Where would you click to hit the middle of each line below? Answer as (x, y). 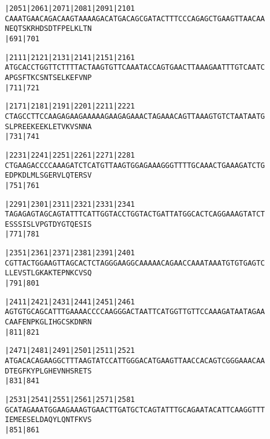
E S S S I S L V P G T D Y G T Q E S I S (48, 224)
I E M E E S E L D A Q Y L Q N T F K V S (48, 420)
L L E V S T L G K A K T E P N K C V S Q (48, 273)
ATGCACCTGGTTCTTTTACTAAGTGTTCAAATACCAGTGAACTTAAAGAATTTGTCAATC (135, 68)
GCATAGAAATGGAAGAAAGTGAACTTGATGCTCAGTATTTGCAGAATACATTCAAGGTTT (135, 410)
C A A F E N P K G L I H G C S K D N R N (48, 322)
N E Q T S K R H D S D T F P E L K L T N (48, 29)
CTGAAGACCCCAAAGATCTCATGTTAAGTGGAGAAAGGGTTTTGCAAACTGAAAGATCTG (135, 165)
